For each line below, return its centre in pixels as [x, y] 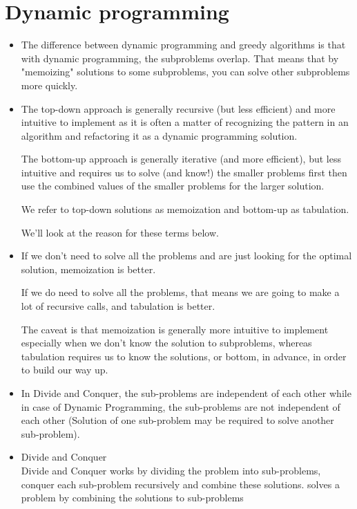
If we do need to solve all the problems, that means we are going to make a [180, 292]
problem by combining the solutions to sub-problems [132, 498]
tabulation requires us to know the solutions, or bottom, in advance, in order [184, 356]
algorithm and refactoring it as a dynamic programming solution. [159, 135]
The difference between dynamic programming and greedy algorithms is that [183, 45]
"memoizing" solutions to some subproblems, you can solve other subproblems [185, 72]
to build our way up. [65, 370]
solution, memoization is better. [88, 269]
